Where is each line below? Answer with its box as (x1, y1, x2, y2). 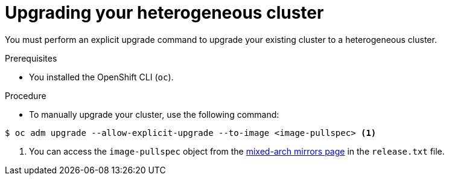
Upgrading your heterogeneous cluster (5, 2, 324, 23)
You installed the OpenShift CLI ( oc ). (29, 71, 174, 82)
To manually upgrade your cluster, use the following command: (29, 109, 279, 120)
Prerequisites (5, 53, 57, 63)
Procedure (5, 90, 46, 101)
